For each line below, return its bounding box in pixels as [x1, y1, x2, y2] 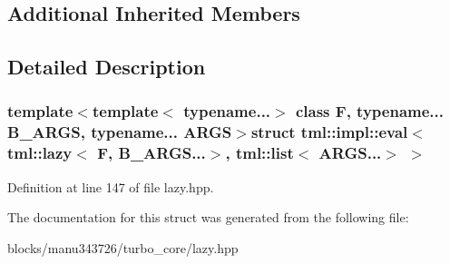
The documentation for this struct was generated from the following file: [7, 208, 409, 227]
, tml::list [225, 142, 294, 164]
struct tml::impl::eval [250, 121, 408, 143]
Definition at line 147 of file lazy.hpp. [7, 177, 214, 196]
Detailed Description [7, 53, 206, 81]
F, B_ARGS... [97, 142, 206, 164]
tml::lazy [7, 142, 73, 164]
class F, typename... [295, 100, 444, 122]
